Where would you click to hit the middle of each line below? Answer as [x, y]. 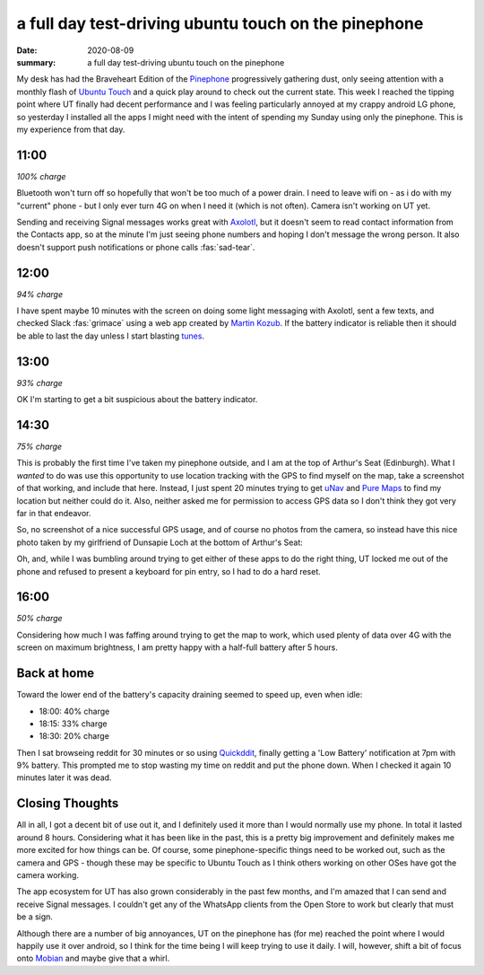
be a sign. [35, 917]
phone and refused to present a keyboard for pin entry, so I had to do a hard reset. [169, 571]
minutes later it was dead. [64, 777]
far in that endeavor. [54, 513]
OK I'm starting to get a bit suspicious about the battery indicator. [137, 400]
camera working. [48, 874]
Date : [27, 50]
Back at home [56, 673]
